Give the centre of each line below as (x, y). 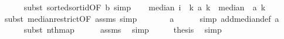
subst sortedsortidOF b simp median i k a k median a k (145, 7)
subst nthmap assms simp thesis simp (123, 30)
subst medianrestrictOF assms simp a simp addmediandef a (142, 18)
